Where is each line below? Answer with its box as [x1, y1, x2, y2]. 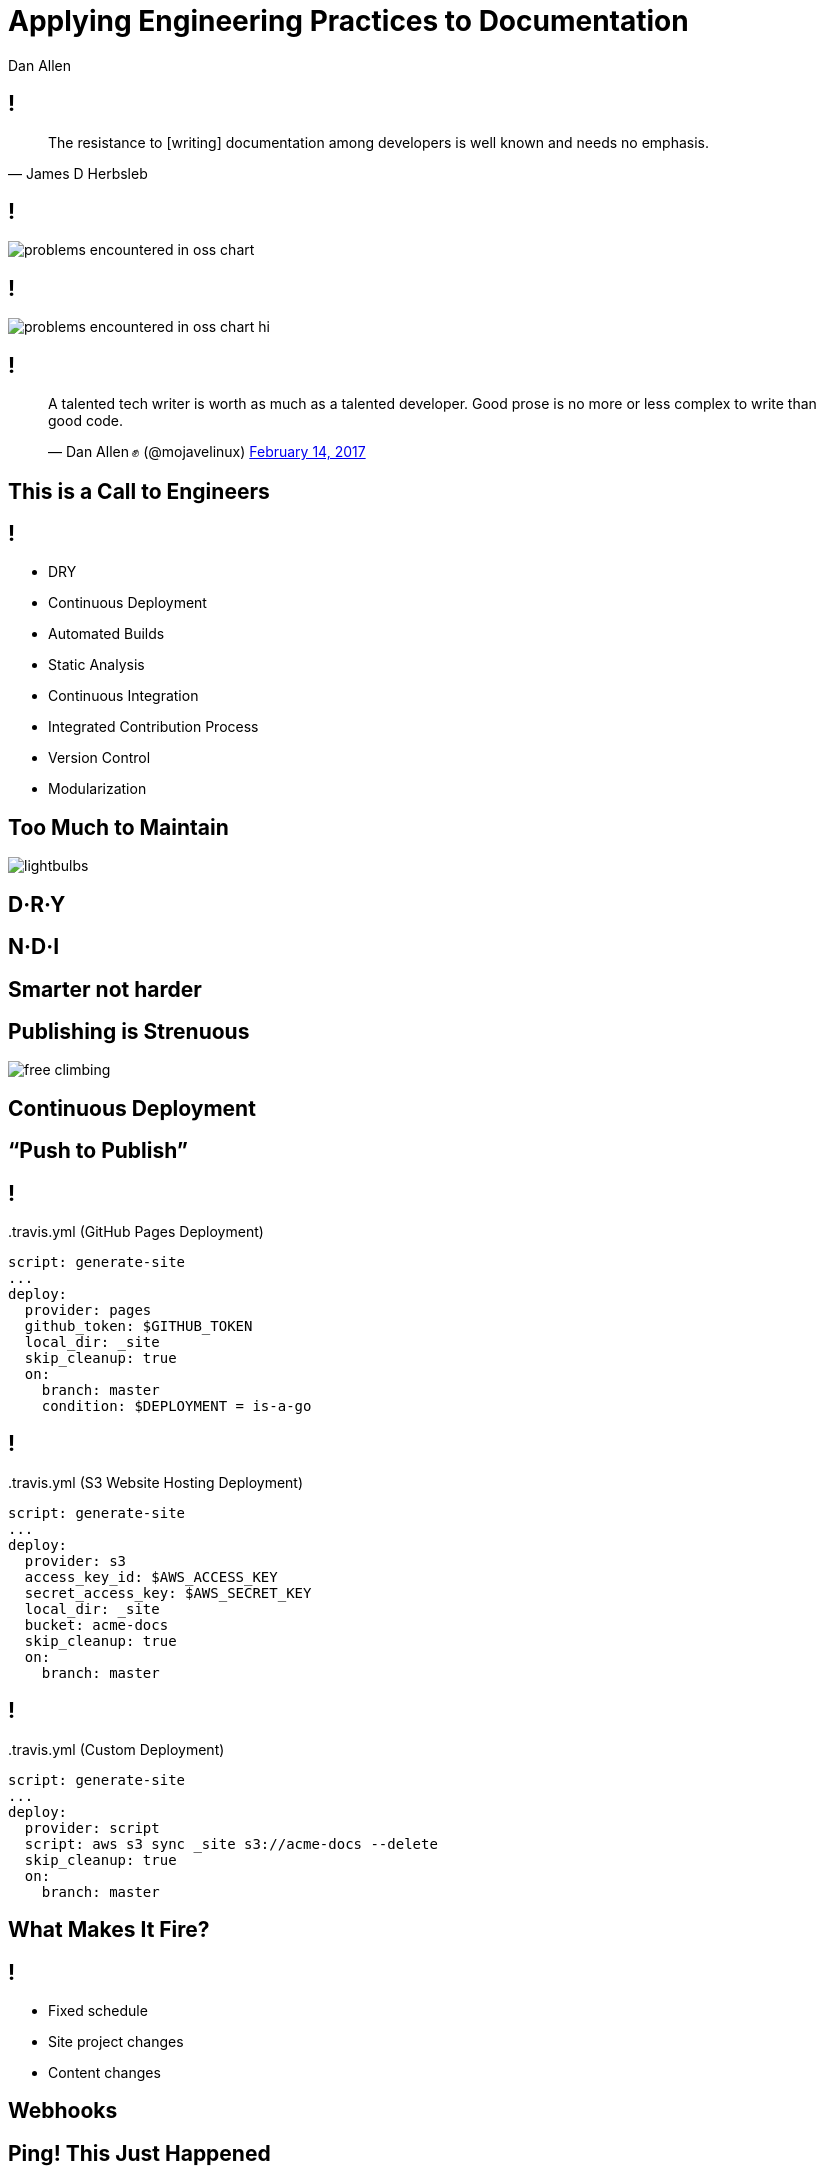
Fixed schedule [48, 2001, 148, 2019]
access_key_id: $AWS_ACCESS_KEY [24, 1568, 278, 1585]
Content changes [48, 2063, 161, 2081]
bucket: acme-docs [24, 1616, 169, 1633]
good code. [48, 412, 124, 430]
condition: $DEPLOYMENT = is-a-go [41, 1398, 312, 1415]
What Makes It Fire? [8, 1917, 210, 1943]
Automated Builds [48, 625, 165, 643]
